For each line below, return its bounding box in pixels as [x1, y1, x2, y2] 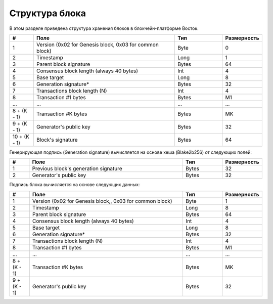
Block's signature [36, 136, 78, 143]
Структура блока [9, 8, 86, 19]
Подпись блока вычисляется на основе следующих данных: [9, 182, 140, 188]
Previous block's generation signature [32, 165, 122, 172]
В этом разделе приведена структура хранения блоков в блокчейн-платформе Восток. [9, 25, 199, 31]
